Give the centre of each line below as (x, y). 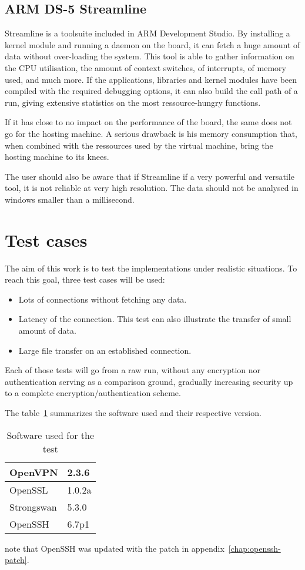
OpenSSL (29, 489)
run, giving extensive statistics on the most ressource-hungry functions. (133, 102)
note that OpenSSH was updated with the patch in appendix (115, 548)
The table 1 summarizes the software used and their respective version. (133, 412)
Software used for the (51, 435)
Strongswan (33, 507)
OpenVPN (34, 472)
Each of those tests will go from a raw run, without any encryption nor (133, 370)
